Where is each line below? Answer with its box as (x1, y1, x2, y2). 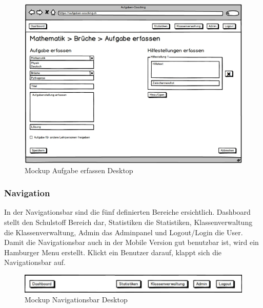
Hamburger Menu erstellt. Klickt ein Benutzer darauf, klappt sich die (4, 247, 222, 257)
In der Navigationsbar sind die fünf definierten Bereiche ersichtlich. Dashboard (4, 207, 251, 217)
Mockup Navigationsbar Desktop (25, 294, 128, 305)
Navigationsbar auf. (4, 257, 66, 268)
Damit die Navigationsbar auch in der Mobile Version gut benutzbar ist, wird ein (4, 237, 259, 248)
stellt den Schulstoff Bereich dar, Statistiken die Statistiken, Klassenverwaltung (4, 217, 253, 227)
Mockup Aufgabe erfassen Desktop (25, 165, 133, 175)
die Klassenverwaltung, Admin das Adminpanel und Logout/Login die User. (4, 227, 243, 237)
